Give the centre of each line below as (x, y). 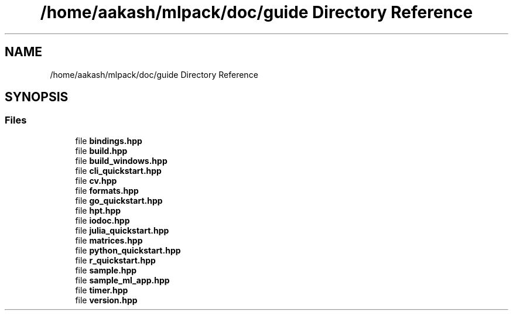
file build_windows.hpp (121, 160)
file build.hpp (101, 150)
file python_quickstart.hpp (128, 250)
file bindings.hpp (109, 141)
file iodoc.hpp (102, 220)
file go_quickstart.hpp (119, 200)
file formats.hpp (107, 190)
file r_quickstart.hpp (115, 260)
